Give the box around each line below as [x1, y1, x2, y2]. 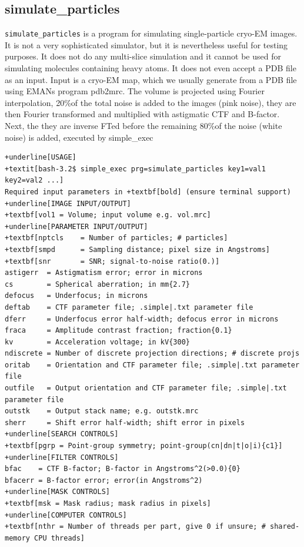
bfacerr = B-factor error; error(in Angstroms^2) [5, 476, 203, 485]
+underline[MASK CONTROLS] [5, 488, 110, 496]
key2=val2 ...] [5, 176, 64, 185]
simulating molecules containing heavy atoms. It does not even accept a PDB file [5, 62, 296, 74]
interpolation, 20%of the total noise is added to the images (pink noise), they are [5, 96, 296, 108]
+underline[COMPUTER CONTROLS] [5, 510, 127, 519]
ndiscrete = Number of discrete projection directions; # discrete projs [5, 349, 300, 358]
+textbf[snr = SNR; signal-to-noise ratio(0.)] [5, 257, 220, 266]
